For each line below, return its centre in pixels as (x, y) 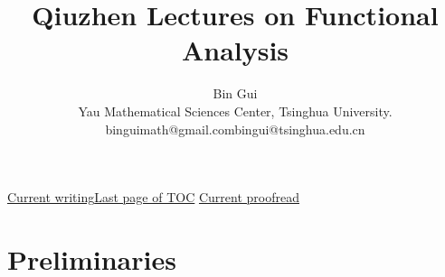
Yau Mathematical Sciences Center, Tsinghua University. (235, 111)
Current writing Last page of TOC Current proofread (153, 197)
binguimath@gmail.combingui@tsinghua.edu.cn (235, 129)
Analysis (235, 50)
